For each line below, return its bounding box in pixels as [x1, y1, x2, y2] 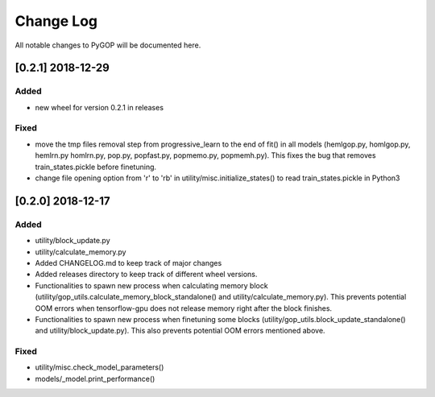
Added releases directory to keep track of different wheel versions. [35, 270, 258, 279]
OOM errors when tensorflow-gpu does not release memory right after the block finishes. [35, 303, 333, 313]
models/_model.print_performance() [35, 374, 155, 383]
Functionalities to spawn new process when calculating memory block [35, 280, 269, 290]
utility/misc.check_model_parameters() [35, 362, 164, 372]
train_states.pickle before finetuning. [35, 162, 157, 172]
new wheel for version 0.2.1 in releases [35, 102, 164, 112]
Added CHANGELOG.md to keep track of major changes [35, 258, 222, 267]
